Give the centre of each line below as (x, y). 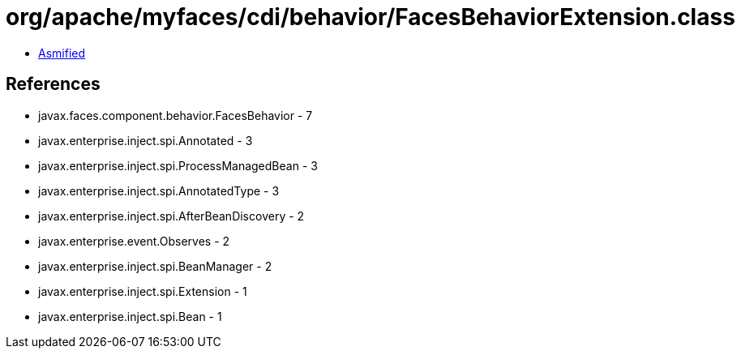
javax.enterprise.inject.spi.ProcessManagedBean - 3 (178, 165)
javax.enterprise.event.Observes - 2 (134, 241)
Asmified (62, 53)
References (53, 84)
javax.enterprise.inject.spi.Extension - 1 (143, 291)
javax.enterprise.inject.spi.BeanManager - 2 (155, 266)
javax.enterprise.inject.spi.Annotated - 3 (146, 140)
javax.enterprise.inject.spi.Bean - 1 (130, 316)
